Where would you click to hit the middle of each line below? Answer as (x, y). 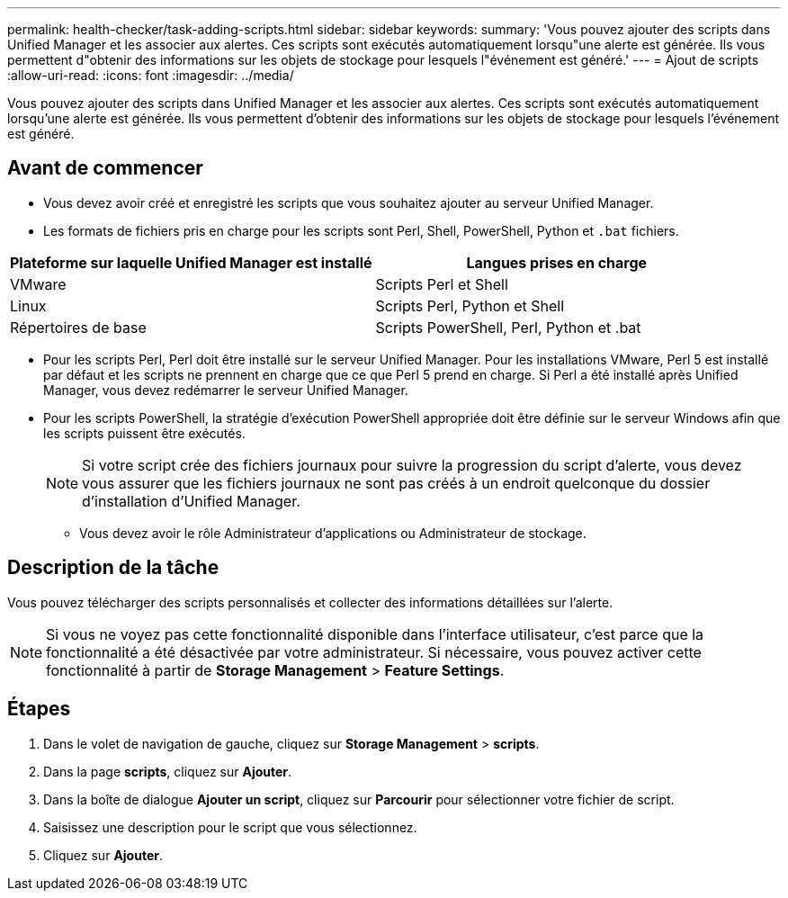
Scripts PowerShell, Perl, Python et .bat (508, 327)
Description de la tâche (113, 568)
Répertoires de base (78, 327)
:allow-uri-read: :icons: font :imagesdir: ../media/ (151, 75)
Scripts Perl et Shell (442, 284)
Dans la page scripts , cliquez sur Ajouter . (168, 771)
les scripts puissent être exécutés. (144, 433)
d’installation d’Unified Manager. (191, 501)
